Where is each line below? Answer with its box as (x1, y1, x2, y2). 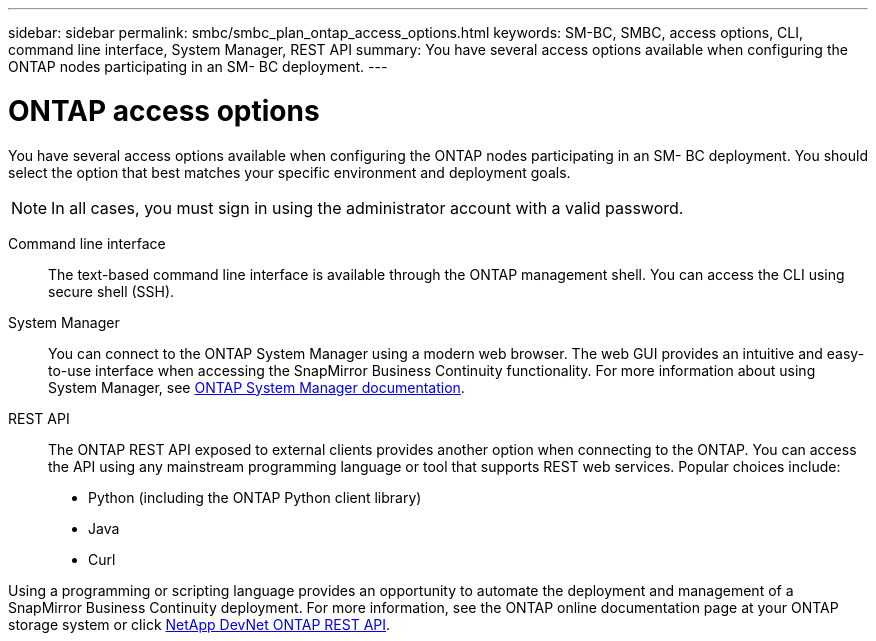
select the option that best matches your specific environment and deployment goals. (8, 163, 571, 181)
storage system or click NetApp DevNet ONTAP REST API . (8, 615, 391, 633)
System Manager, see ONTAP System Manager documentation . (48, 378, 465, 396)
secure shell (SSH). (48, 282, 175, 300)
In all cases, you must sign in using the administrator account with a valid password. (51, 197, 684, 218)
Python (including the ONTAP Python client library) (88, 488, 422, 506)
